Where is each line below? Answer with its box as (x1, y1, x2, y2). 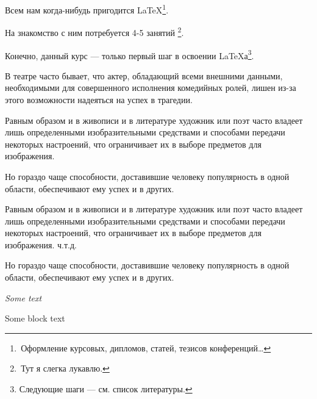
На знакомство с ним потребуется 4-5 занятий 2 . (5, 24, 184, 38)
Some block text (5, 312, 65, 325)
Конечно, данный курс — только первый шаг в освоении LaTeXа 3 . (5, 47, 254, 62)
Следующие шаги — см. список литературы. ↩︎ (19, 383, 193, 395)
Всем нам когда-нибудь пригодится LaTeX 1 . (5, 2, 169, 16)
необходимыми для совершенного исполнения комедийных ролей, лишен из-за (5, 81, 296, 94)
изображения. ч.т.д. (5, 238, 77, 251)
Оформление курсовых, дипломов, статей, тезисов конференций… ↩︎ (21, 341, 271, 354)
